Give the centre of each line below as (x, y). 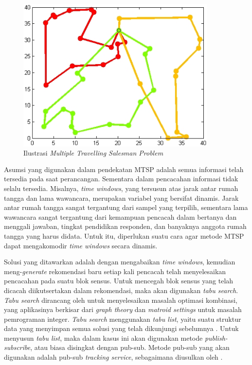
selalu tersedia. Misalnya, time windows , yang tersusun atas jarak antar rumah (121, 188)
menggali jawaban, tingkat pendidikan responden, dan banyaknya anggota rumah (125, 226)
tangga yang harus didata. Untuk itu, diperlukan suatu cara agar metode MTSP (124, 235)
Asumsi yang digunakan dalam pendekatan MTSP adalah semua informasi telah (124, 169)
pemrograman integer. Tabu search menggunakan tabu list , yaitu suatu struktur (123, 319)
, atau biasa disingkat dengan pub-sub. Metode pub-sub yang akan (130, 347)
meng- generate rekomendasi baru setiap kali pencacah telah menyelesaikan (115, 271)
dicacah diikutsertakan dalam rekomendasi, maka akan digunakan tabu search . (121, 290)
